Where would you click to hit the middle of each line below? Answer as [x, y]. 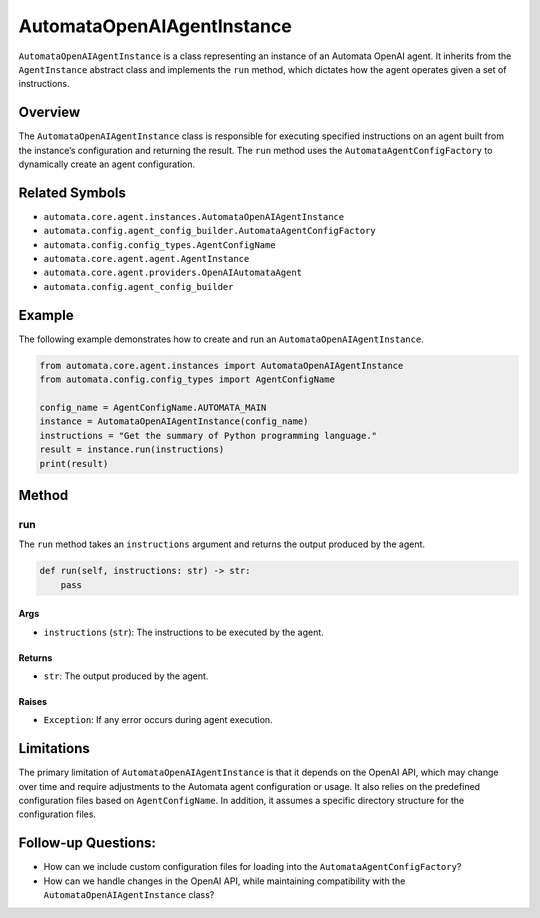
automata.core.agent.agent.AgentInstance [146, 259]
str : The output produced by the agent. [126, 676]
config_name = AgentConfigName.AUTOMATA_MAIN [153, 407]
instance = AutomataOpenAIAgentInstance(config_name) [174, 421]
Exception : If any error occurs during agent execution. [158, 720]
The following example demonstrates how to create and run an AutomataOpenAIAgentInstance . [221, 339]
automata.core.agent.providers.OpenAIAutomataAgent [173, 273]
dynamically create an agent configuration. [107, 164]
